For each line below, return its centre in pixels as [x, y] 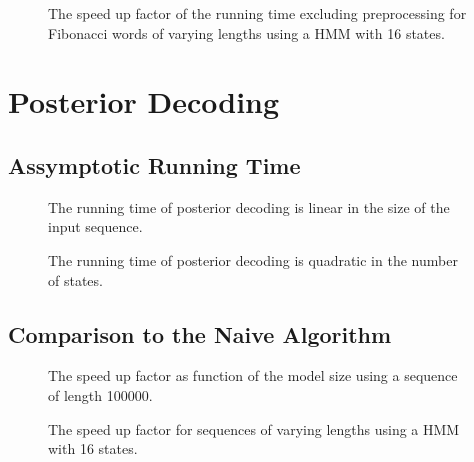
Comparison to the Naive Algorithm [200, 333]
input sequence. [95, 226]
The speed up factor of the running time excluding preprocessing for [257, 13]
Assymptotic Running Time [154, 164]
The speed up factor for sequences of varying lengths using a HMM [254, 428]
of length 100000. [100, 394]
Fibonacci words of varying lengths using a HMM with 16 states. [246, 32]
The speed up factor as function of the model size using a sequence [253, 375]
